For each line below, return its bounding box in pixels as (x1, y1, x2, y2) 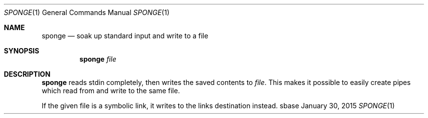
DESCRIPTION (4, 70, 51, 78)
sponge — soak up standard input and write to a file (42, 32, 209, 40)
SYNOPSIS (4, 47, 40, 55)
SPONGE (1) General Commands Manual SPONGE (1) (4, 8, 170, 17)
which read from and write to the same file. (42, 86, 180, 95)
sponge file (79, 55, 116, 63)
